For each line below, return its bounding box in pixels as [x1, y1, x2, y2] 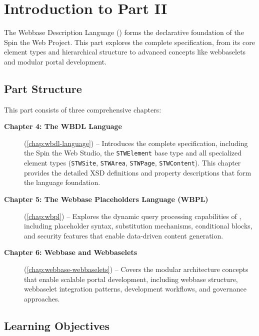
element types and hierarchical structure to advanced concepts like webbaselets [4, 46, 246, 57]
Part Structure [4, 80, 82, 96]
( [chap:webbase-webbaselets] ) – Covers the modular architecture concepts [24, 263, 248, 274]
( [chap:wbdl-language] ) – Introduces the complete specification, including [24, 137, 248, 148]
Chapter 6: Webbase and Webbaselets [4, 247, 137, 257]
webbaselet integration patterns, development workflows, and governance [24, 283, 246, 294]
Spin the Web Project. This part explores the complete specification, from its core [4, 36, 255, 47]
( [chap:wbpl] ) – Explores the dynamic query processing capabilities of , [24, 210, 241, 221]
